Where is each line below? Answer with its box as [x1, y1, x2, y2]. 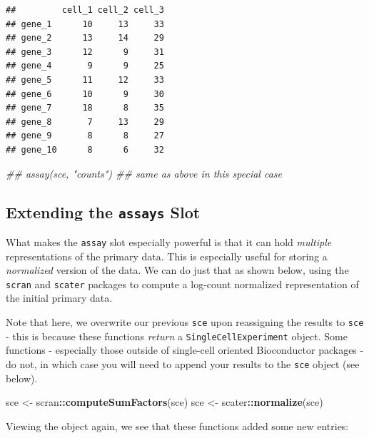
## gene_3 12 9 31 [6, 46, 164, 57]
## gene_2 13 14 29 [6, 33, 164, 44]
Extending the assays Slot [6, 200, 201, 223]
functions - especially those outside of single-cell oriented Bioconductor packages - [6, 342, 364, 357]
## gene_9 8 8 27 [6, 131, 164, 141]
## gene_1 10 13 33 [6, 19, 164, 29]
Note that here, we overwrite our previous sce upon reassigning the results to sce [6, 315, 364, 329]
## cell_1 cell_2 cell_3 [6, 5, 164, 15]
